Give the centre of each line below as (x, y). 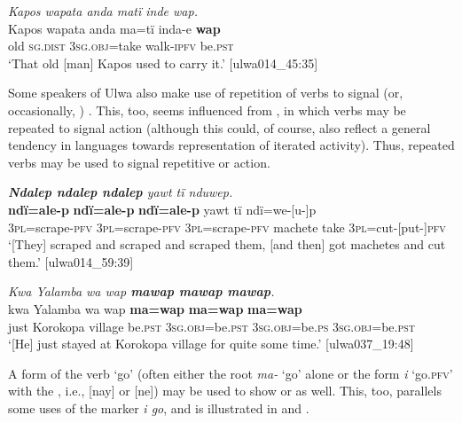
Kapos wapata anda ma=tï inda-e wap (114, 28)
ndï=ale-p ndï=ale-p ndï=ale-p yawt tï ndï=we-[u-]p (162, 209)
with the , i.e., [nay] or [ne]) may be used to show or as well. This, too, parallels (225, 391)
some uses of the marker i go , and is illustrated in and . (159, 407)
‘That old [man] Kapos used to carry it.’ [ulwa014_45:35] (163, 63)
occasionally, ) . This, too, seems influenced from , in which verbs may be (207, 110)
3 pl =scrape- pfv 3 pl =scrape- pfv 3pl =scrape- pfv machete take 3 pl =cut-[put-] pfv (227, 227)
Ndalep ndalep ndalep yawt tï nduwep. (121, 192)
